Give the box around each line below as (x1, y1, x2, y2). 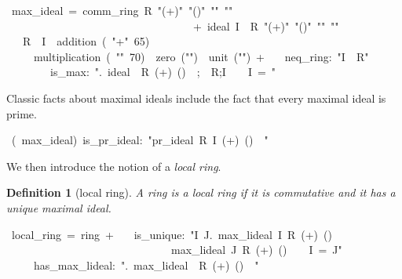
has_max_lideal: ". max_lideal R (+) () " (33, 256, 259, 273)
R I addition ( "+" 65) (22, 33, 150, 49)
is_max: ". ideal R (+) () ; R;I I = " (49, 63, 276, 80)
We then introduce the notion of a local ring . (6, 158, 221, 174)
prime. (6, 105, 37, 121)
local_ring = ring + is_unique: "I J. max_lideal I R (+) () (11, 226, 332, 242)
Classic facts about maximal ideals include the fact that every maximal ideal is (6, 89, 386, 106)
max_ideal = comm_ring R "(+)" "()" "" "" (11, 2, 233, 18)
